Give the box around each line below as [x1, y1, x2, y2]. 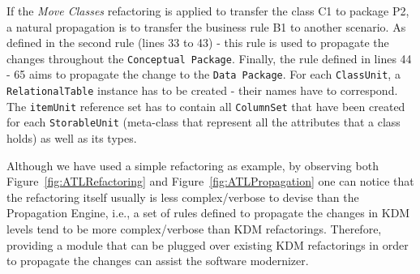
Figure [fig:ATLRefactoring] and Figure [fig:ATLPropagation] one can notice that [6, 173, 414, 190]
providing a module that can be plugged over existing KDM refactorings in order [6, 236, 409, 253]
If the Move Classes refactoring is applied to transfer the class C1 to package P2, [6, 2, 409, 19]
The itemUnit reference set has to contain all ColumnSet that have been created [6, 97, 405, 114]
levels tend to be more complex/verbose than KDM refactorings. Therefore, [6, 220, 382, 238]
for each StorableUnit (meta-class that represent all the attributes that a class [6, 113, 401, 131]
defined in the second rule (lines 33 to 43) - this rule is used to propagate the [6, 34, 389, 51]
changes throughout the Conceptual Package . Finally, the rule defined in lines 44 [6, 49, 412, 66]
